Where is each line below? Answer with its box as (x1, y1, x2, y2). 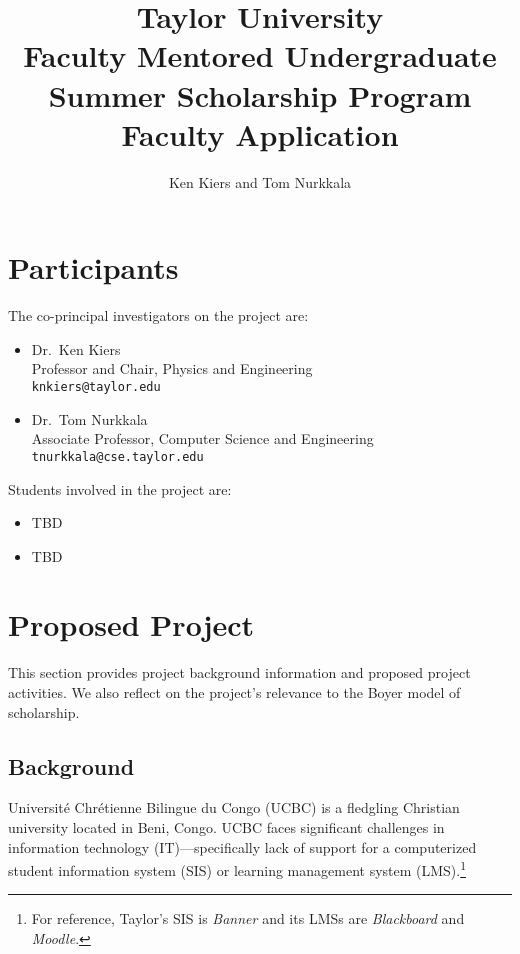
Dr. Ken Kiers (31, 338, 121, 359)
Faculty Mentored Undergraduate (23, 35, 497, 76)
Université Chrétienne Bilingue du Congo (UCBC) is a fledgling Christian (8, 797, 460, 818)
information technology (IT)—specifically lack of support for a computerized (8, 836, 477, 857)
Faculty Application (121, 113, 399, 154)
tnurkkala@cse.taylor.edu (31, 449, 204, 464)
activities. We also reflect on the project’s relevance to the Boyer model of (8, 682, 461, 702)
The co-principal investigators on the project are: (8, 305, 309, 326)
